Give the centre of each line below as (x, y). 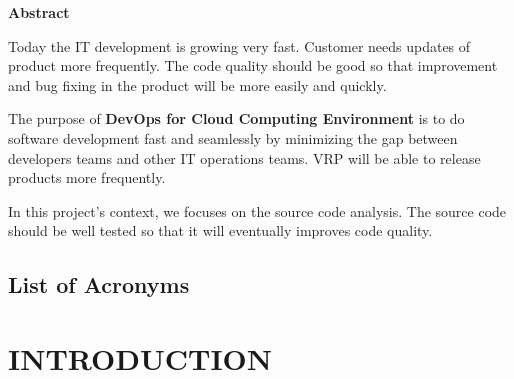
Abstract (39, 12)
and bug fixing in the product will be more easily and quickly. (197, 84)
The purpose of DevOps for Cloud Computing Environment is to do (236, 118)
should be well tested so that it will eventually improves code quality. (220, 230)
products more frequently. (87, 177)
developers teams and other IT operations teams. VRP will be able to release (244, 157)
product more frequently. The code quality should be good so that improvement (253, 65)
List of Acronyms (99, 284)
